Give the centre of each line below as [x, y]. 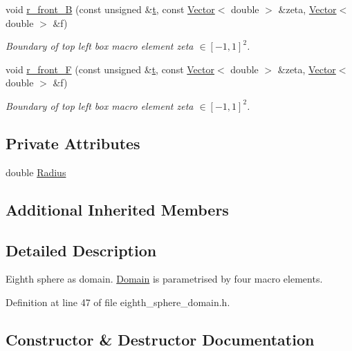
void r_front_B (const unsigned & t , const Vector [110, 9]
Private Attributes [73, 143]
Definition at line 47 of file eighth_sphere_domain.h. [118, 302]
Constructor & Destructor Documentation [160, 339]
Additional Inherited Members [117, 209]
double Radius [36, 172]
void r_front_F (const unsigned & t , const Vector [110, 69]
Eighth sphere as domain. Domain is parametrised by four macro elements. [164, 279]
